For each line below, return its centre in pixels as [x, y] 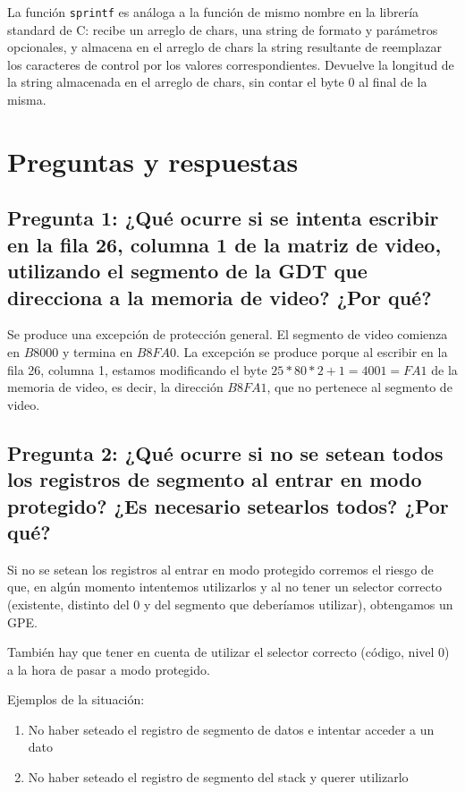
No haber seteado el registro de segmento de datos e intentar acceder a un [231, 729]
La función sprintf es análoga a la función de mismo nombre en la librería [213, 12]
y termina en [97, 351]
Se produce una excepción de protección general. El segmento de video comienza [228, 334]
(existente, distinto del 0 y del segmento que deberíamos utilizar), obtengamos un [230, 604]
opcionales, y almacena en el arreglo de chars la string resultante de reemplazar [224, 47]
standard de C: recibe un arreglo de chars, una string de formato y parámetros [223, 29]
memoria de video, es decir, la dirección [115, 387]
